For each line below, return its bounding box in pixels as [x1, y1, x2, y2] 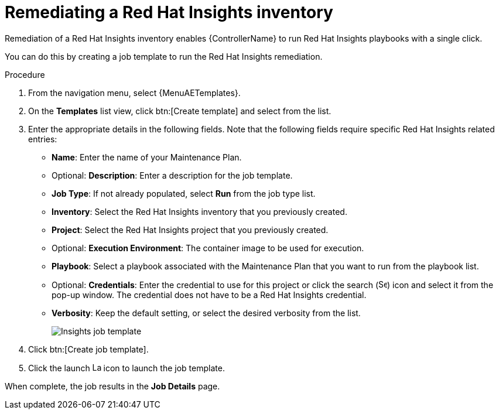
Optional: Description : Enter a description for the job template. [52, 170, 293, 180]
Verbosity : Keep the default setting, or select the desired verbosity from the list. [52, 307, 361, 318]
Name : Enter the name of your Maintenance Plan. [52, 152, 242, 162]
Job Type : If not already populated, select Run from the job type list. [52, 188, 316, 199]
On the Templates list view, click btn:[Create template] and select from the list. [28, 105, 331, 116]
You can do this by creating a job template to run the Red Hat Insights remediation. [5, 51, 323, 61]
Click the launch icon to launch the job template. [28, 362, 225, 373]
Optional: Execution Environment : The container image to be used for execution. [52, 242, 364, 253]
